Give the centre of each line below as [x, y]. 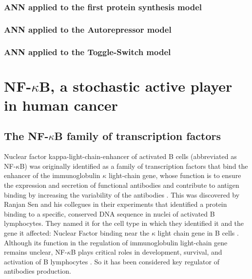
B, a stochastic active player [136, 86]
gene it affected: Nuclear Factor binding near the [77, 233]
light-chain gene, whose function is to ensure [175, 175]
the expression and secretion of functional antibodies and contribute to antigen [122, 185]
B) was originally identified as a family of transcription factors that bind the [134, 166]
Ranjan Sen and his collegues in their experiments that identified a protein [116, 204]
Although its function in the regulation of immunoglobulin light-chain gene [116, 242]
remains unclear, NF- [36, 252]
